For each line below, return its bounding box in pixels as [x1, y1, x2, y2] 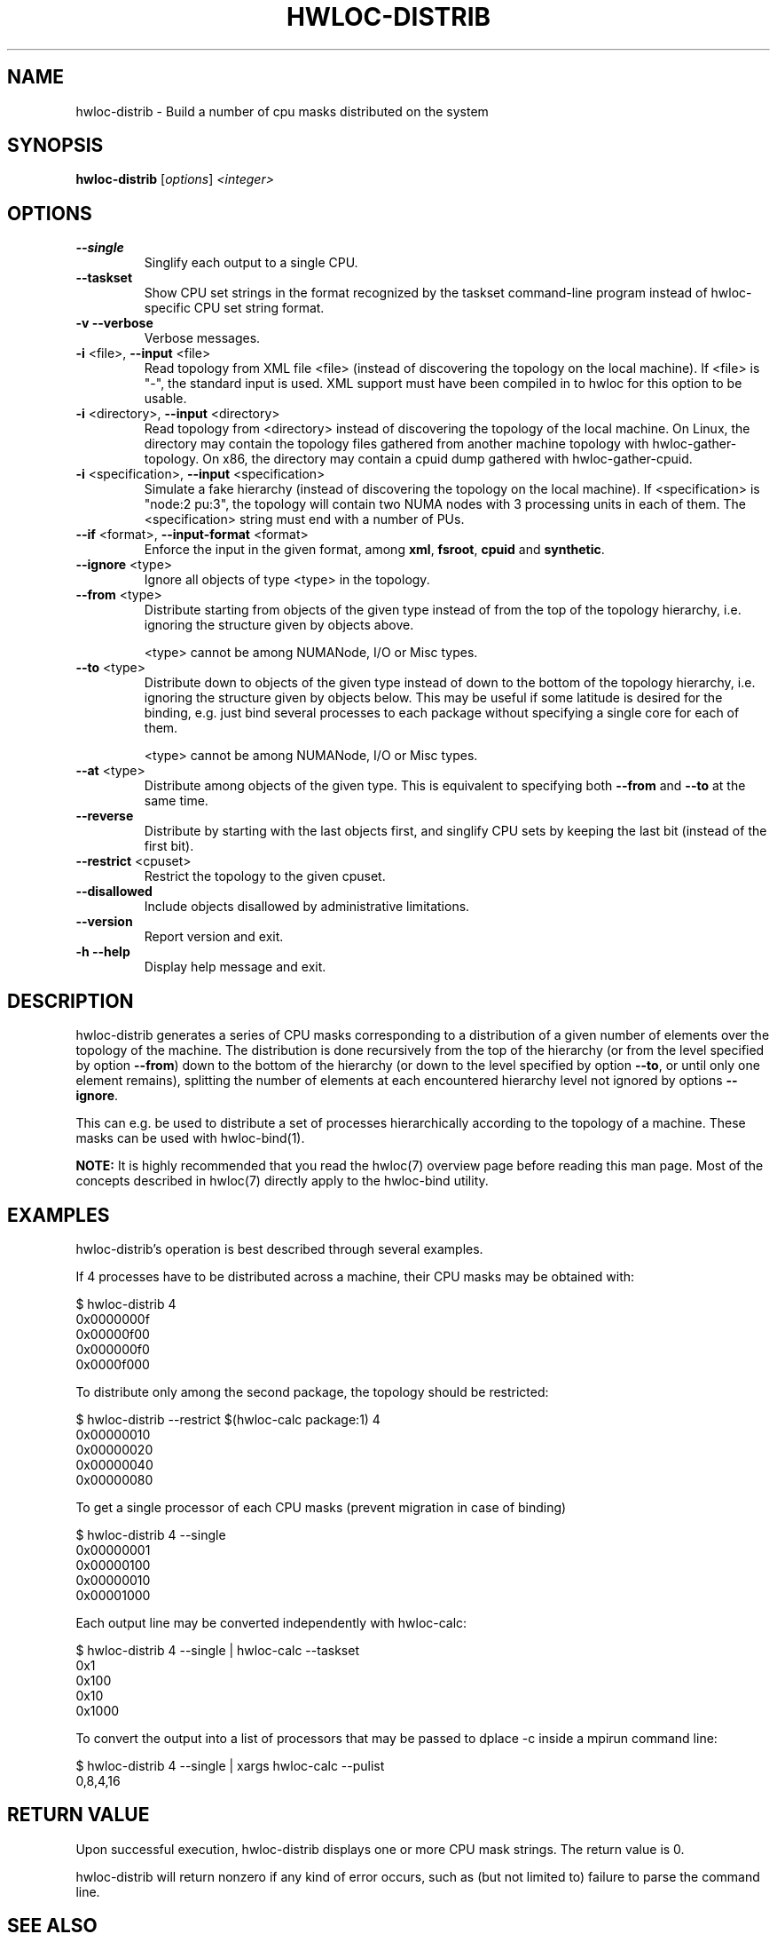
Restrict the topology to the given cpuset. [144, 868, 386, 884]
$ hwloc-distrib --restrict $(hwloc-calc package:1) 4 [75, 1411, 381, 1427]
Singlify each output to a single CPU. [144, 255, 358, 271]
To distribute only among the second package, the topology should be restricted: [75, 1383, 549, 1399]
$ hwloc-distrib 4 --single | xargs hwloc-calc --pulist [75, 1757, 385, 1773]
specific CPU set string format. [144, 300, 325, 316]
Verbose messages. [144, 330, 261, 346]
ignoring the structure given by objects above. [144, 617, 414, 633]
